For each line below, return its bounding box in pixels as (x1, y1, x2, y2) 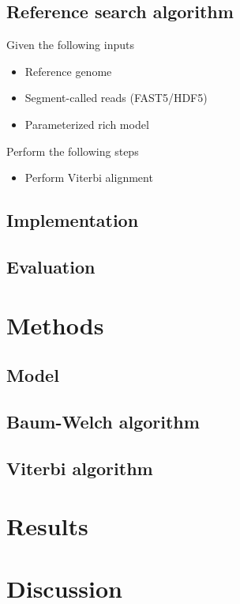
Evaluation (6, 254, 96, 278)
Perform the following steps (6, 142, 139, 159)
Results (6, 510, 88, 542)
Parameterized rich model (24, 115, 149, 132)
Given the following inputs (6, 36, 134, 53)
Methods (6, 308, 104, 341)
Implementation (6, 208, 139, 232)
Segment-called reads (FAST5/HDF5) (24, 89, 208, 106)
